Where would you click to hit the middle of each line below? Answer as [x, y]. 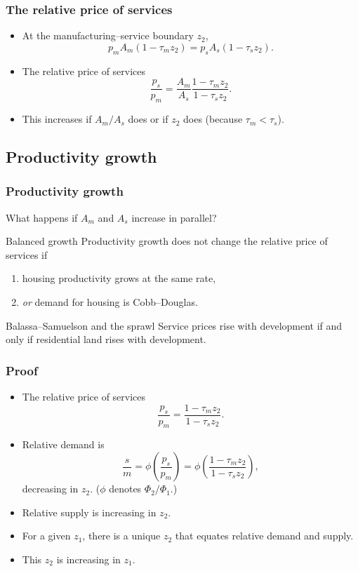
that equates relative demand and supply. [264, 536]
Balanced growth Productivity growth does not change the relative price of [167, 241]
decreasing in [50, 489]
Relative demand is [63, 444]
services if [27, 254]
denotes [125, 489]
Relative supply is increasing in [89, 512]
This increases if [57, 119]
